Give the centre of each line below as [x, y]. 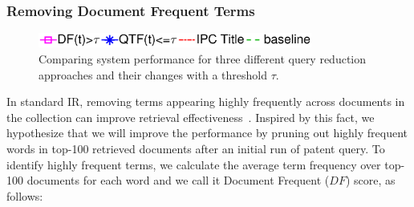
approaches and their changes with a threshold [153, 74]
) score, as [370, 180]
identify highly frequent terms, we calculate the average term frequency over [194, 164]
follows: [25, 195]
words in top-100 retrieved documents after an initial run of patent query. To [196, 149]
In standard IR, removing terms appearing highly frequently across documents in [206, 101]
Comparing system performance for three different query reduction [203, 59]
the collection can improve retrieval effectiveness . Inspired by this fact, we [191, 117]
